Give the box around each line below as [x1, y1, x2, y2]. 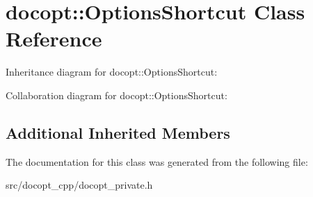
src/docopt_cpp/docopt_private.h [6, 178, 153, 192]
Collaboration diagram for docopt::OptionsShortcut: [6, 87, 227, 102]
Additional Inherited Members [6, 121, 230, 143]
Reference [6, 24, 102, 53]
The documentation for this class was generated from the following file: [6, 154, 308, 169]
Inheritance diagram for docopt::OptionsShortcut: [6, 65, 218, 79]
